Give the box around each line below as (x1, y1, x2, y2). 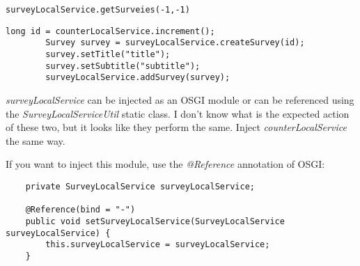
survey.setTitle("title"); (45, 49, 171, 59)
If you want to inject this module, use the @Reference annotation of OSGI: (6, 157, 325, 171)
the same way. (6, 133, 65, 148)
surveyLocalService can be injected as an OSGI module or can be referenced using (6, 92, 354, 107)
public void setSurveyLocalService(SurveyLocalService (25, 216, 285, 226)
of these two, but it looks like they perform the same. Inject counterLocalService (6, 120, 347, 134)
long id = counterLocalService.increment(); (6, 26, 215, 36)
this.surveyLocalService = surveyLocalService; (45, 240, 270, 250)
